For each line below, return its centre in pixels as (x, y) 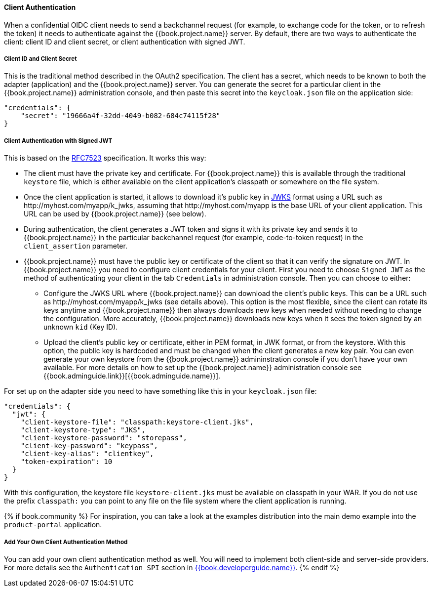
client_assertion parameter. (76, 246)
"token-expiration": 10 (66, 462)
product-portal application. (53, 525)
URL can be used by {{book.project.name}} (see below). (115, 214)
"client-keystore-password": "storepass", (104, 438)
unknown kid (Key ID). (81, 327)
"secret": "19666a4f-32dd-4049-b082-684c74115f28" (120, 116)
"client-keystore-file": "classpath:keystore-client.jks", (137, 422)
